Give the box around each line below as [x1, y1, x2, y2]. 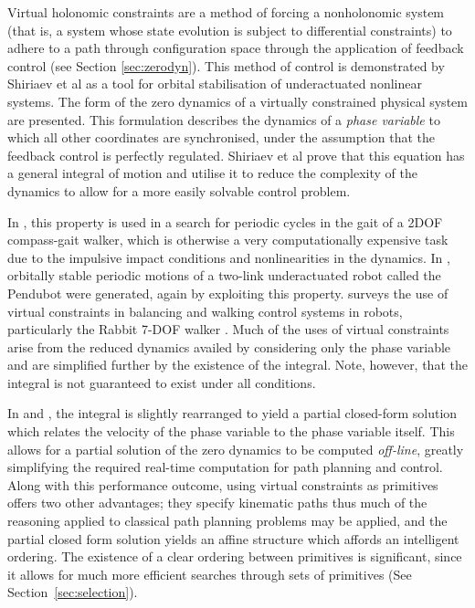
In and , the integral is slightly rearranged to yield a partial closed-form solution [7, 404, 458, 423]
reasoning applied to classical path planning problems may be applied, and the [7, 511, 448, 530]
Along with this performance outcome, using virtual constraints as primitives [7, 475, 438, 494]
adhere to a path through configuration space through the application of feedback [7, 38, 464, 58]
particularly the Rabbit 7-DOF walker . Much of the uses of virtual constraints [7, 320, 449, 339]
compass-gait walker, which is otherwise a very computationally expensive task [7, 230, 449, 249]
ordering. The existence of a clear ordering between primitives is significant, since [7, 547, 462, 566]
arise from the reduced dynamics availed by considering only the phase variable [7, 337, 451, 356]
